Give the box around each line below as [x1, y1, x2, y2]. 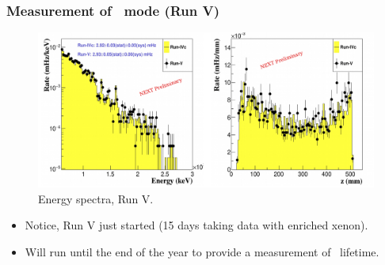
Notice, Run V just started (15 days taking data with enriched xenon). [25, 217, 368, 233]
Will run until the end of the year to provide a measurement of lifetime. [25, 243, 379, 259]
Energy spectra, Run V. [38, 190, 154, 206]
